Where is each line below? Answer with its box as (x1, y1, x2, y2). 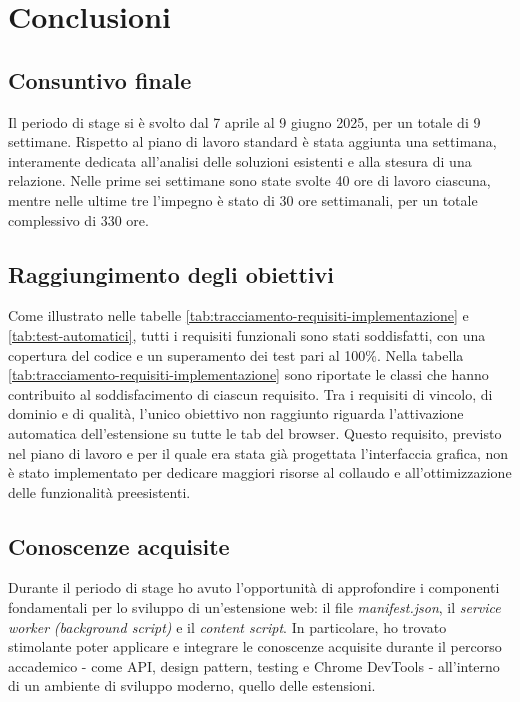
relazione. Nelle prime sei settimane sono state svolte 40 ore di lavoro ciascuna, (8, 170, 491, 191)
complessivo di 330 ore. (8, 209, 149, 230)
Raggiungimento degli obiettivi (8, 258, 334, 289)
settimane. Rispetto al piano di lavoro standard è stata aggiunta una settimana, (8, 131, 497, 152)
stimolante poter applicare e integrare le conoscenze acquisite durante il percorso (8, 636, 502, 657)
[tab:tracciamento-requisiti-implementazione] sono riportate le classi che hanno (8, 364, 489, 385)
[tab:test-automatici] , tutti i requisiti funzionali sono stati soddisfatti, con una (8, 324, 486, 345)
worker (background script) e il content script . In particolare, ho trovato (8, 616, 447, 637)
